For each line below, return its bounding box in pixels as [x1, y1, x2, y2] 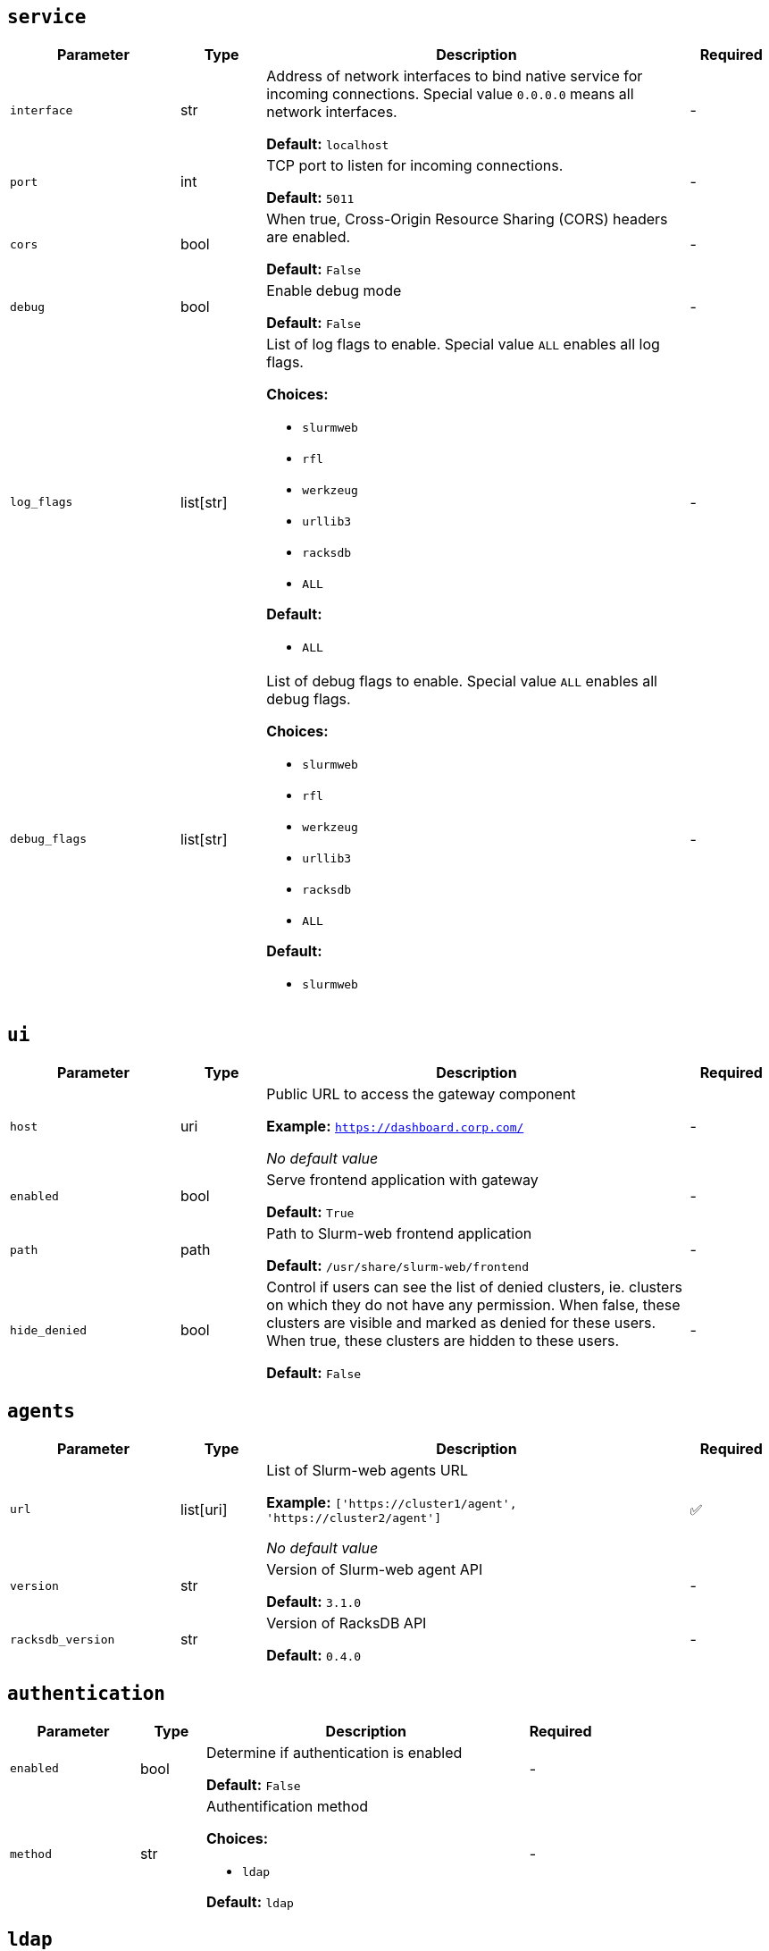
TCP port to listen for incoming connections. [266, 156, 564, 175]
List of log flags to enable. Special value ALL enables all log [266, 335, 660, 354]
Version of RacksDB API [266, 1614, 427, 1633]
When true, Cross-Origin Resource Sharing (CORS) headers [266, 210, 668, 229]
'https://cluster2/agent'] [266, 1511, 441, 1526]
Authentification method [205, 1796, 369, 1815]
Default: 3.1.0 [266, 1593, 362, 1611]
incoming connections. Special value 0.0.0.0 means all [266, 85, 634, 104]
